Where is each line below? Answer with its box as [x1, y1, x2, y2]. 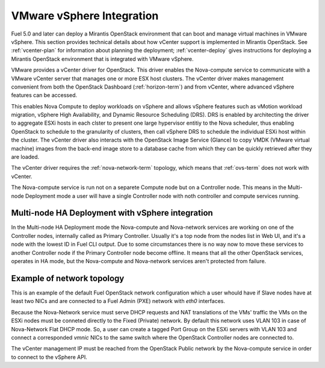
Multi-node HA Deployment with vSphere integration [11, 208, 213, 218]
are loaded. [11, 154, 40, 161]
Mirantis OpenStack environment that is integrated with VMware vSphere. [11, 55, 194, 63]
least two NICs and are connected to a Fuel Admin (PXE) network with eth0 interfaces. [11, 298, 226, 305]
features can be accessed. [11, 92, 78, 99]
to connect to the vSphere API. [11, 353, 87, 361]
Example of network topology [11, 273, 125, 283]
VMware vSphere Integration [11, 9, 159, 22]
